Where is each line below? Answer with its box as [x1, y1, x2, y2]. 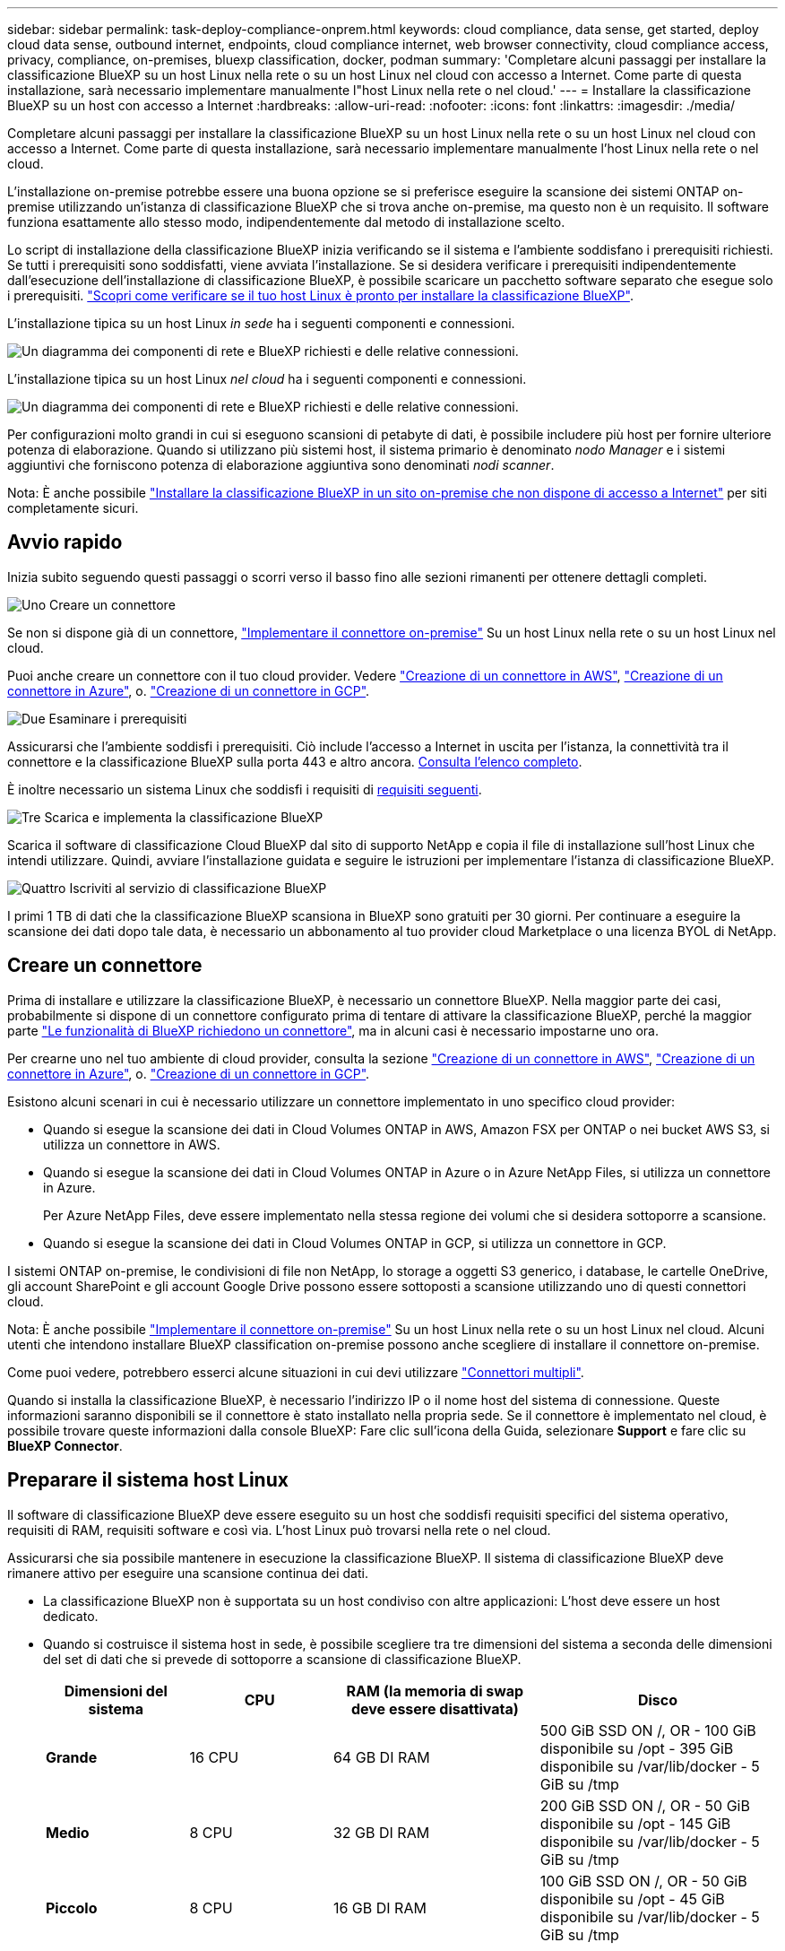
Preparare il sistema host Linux [7, 1469, 289, 1492]
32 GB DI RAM [332, 1823, 430, 1842]
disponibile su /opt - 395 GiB [539, 1739, 734, 1757]
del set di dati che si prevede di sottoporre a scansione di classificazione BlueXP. [43, 1651, 522, 1667]
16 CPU [189, 1747, 239, 1766]
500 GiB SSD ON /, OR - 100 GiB [539, 1721, 756, 1739]
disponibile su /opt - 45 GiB [539, 1889, 725, 1908]
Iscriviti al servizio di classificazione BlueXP [69, 880, 327, 896]
